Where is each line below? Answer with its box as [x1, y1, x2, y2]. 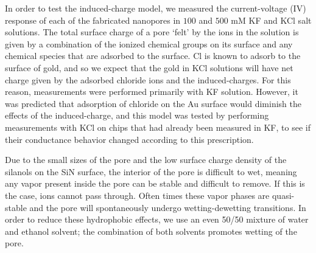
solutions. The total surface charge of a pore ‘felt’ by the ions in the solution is [5, 26, 299, 38]
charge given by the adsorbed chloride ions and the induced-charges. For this [5, 73, 291, 86]
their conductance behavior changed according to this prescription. [5, 133, 254, 145]
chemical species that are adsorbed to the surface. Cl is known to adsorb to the [5, 49, 301, 62]
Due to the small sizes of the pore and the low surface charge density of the [5, 153, 287, 166]
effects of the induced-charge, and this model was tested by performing [5, 109, 269, 122]
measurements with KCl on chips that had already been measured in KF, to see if [5, 120, 311, 133]
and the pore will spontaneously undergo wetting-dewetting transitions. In [29, 201, 306, 213]
